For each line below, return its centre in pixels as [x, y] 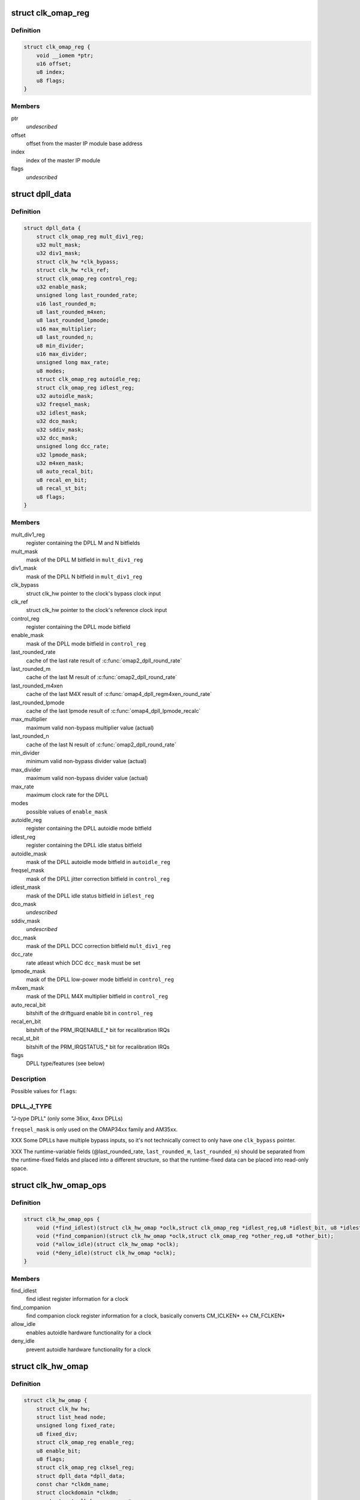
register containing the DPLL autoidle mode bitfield [89, 829]
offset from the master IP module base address [84, 143]
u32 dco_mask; [57, 421]
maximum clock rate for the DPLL [67, 794]
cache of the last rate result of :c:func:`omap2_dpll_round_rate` [104, 661]
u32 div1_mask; [58, 253]
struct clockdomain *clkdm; [78, 1493]
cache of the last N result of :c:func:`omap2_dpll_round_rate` [101, 745]
